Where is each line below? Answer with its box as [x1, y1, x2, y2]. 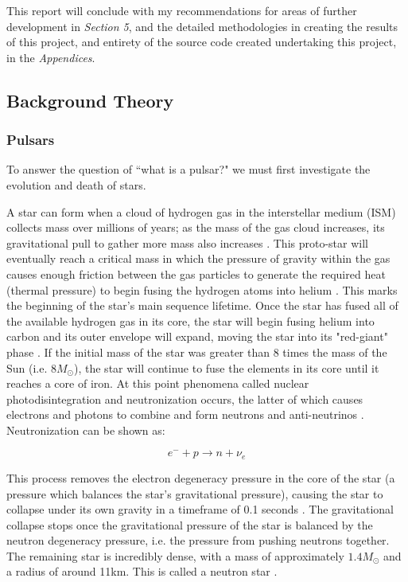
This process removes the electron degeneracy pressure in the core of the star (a [6, 469, 395, 486]
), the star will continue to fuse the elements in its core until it [74, 359, 379, 376]
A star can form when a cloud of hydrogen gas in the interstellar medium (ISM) [6, 203, 396, 220]
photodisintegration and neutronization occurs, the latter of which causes [6, 390, 363, 407]
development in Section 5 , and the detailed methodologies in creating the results [6, 18, 398, 34]
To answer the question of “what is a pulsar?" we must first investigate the [6, 161, 371, 178]
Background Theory [6, 88, 174, 112]
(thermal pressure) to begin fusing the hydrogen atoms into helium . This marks [6, 281, 398, 298]
